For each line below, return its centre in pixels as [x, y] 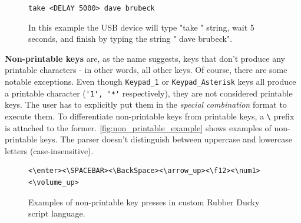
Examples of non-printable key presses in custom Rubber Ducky [144, 202]
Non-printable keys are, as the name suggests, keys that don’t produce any [145, 58]
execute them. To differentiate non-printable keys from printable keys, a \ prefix [150, 116]
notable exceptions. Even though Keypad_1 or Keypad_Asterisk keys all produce [150, 81]
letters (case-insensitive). [49, 150]
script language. [57, 213]
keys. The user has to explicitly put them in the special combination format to [146, 104]
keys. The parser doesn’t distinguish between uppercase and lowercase [166, 139]
